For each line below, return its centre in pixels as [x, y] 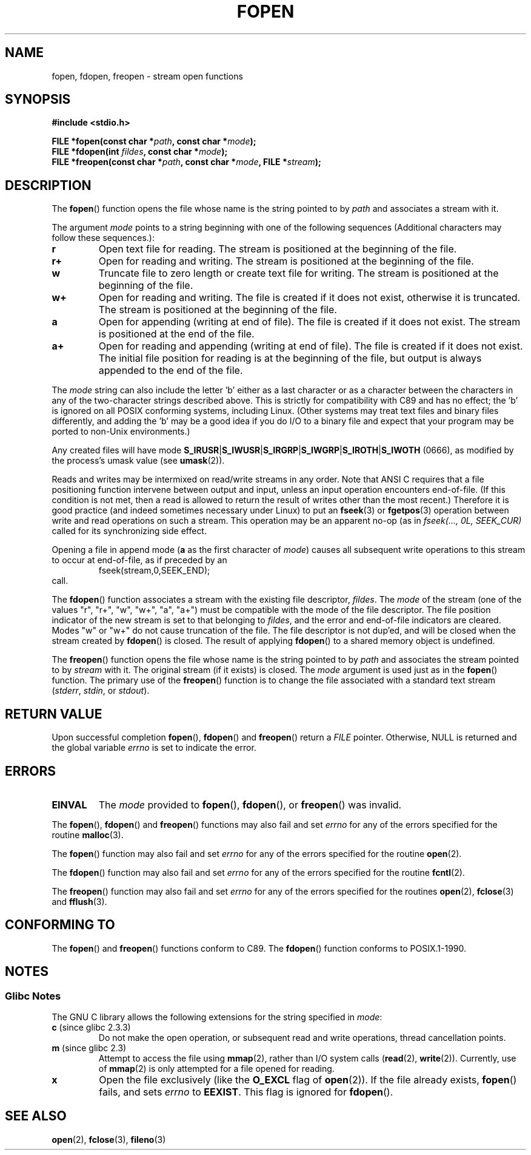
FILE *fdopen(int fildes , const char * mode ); [140, 152]
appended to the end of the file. [171, 371]
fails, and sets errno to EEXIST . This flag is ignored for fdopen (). [246, 1092]
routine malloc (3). [88, 835]
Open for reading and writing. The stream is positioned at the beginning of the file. [286, 261]
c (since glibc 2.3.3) [91, 1028]
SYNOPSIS [38, 100]
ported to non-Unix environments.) [121, 432]
